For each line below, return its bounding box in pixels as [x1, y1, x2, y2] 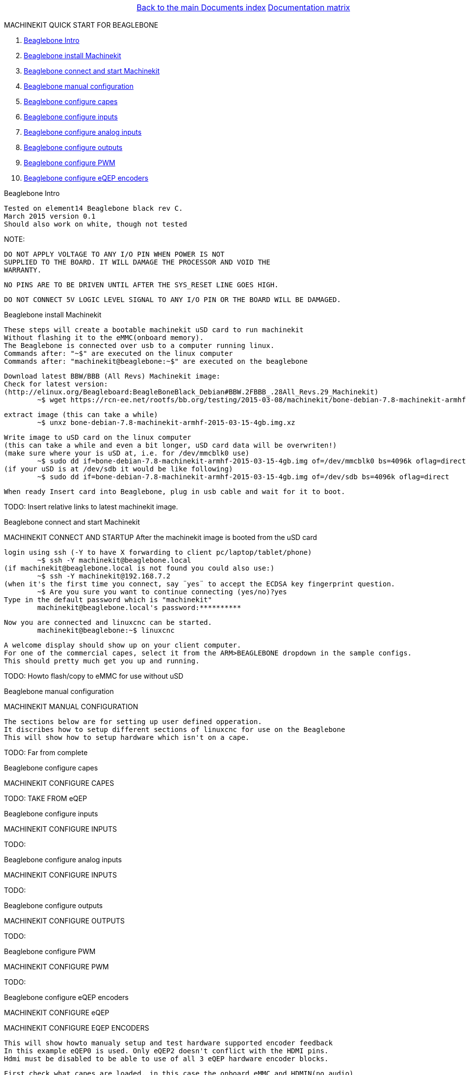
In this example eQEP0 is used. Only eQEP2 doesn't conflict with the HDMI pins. [4, 1047, 329, 1055]
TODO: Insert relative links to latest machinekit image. [4, 502, 178, 511]
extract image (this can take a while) [4, 411, 158, 419]
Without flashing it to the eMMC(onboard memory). [4, 334, 204, 342]
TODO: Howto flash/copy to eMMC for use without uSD [4, 672, 184, 680]
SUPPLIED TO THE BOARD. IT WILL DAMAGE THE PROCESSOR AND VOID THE [4, 258, 271, 266]
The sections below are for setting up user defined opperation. [4, 718, 262, 726]
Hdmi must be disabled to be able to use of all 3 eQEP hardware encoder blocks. [4, 1055, 329, 1063]
